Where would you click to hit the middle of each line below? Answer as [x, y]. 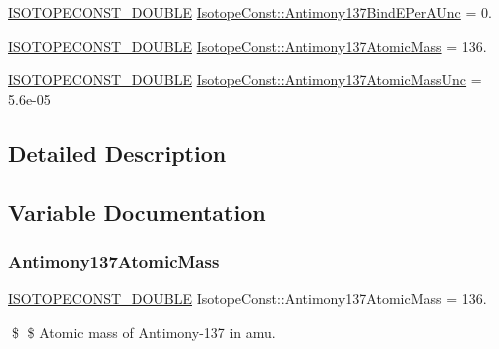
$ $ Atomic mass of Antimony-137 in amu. [143, 331]
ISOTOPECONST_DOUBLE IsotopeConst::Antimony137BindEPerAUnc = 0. [250, 12]
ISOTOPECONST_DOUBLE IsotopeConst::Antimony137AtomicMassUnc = [245, 79]
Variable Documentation [137, 211]
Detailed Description [117, 152]
